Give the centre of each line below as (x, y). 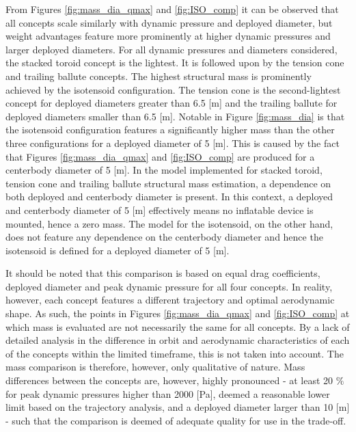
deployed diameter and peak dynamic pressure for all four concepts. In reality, (169, 286)
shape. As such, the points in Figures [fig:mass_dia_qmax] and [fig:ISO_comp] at (178, 313)
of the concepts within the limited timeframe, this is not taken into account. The (175, 353)
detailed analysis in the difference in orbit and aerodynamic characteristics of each (178, 340)
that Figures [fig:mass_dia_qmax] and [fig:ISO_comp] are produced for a (160, 156)
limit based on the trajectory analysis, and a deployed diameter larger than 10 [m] (178, 407)
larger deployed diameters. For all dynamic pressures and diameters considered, (172, 49)
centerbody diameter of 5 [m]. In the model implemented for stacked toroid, (164, 170)
